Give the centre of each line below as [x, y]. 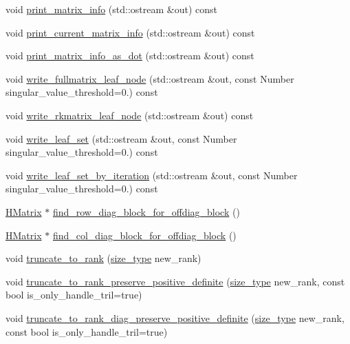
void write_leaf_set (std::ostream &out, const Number [121, 138]
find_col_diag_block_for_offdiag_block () [144, 235]
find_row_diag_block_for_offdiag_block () [146, 211]
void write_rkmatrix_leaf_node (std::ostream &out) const [130, 115]
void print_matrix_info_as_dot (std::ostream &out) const [130, 55]
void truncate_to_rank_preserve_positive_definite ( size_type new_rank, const [175, 281]
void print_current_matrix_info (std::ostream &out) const [130, 32]
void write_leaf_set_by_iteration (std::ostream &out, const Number [152, 175]
